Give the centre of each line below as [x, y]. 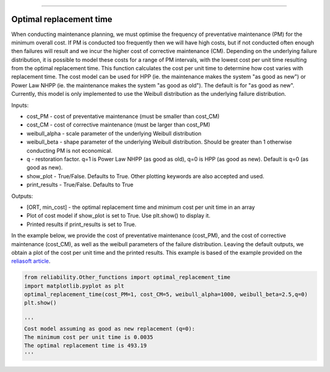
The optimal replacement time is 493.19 [85, 346]
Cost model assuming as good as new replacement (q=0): [110, 329]
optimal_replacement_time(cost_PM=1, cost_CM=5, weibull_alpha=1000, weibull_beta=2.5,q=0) [166, 294]
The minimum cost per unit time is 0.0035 [89, 337]
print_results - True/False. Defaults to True [80, 185]
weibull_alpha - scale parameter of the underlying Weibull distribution [114, 133]
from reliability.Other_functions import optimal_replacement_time [127, 277]
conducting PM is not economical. [69, 150]
